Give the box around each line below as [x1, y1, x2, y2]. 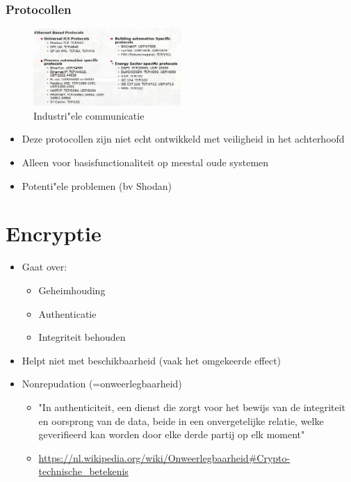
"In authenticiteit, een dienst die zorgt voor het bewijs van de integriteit [38, 399, 346, 414]
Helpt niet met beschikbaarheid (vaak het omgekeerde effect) [22, 353, 281, 367]
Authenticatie [38, 306, 97, 321]
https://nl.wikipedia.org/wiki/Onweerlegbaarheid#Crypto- [38, 450, 291, 465]
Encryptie [6, 219, 101, 248]
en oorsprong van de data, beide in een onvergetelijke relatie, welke [38, 413, 324, 428]
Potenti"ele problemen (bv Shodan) [22, 178, 172, 193]
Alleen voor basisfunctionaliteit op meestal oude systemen [22, 155, 269, 170]
